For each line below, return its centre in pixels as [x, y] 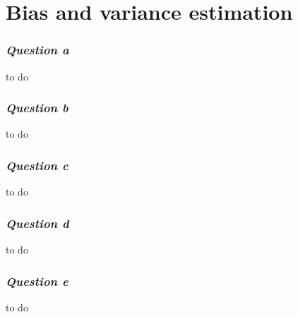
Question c [37, 165]
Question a [37, 50]
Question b [37, 108]
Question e [37, 281]
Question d [37, 223]
